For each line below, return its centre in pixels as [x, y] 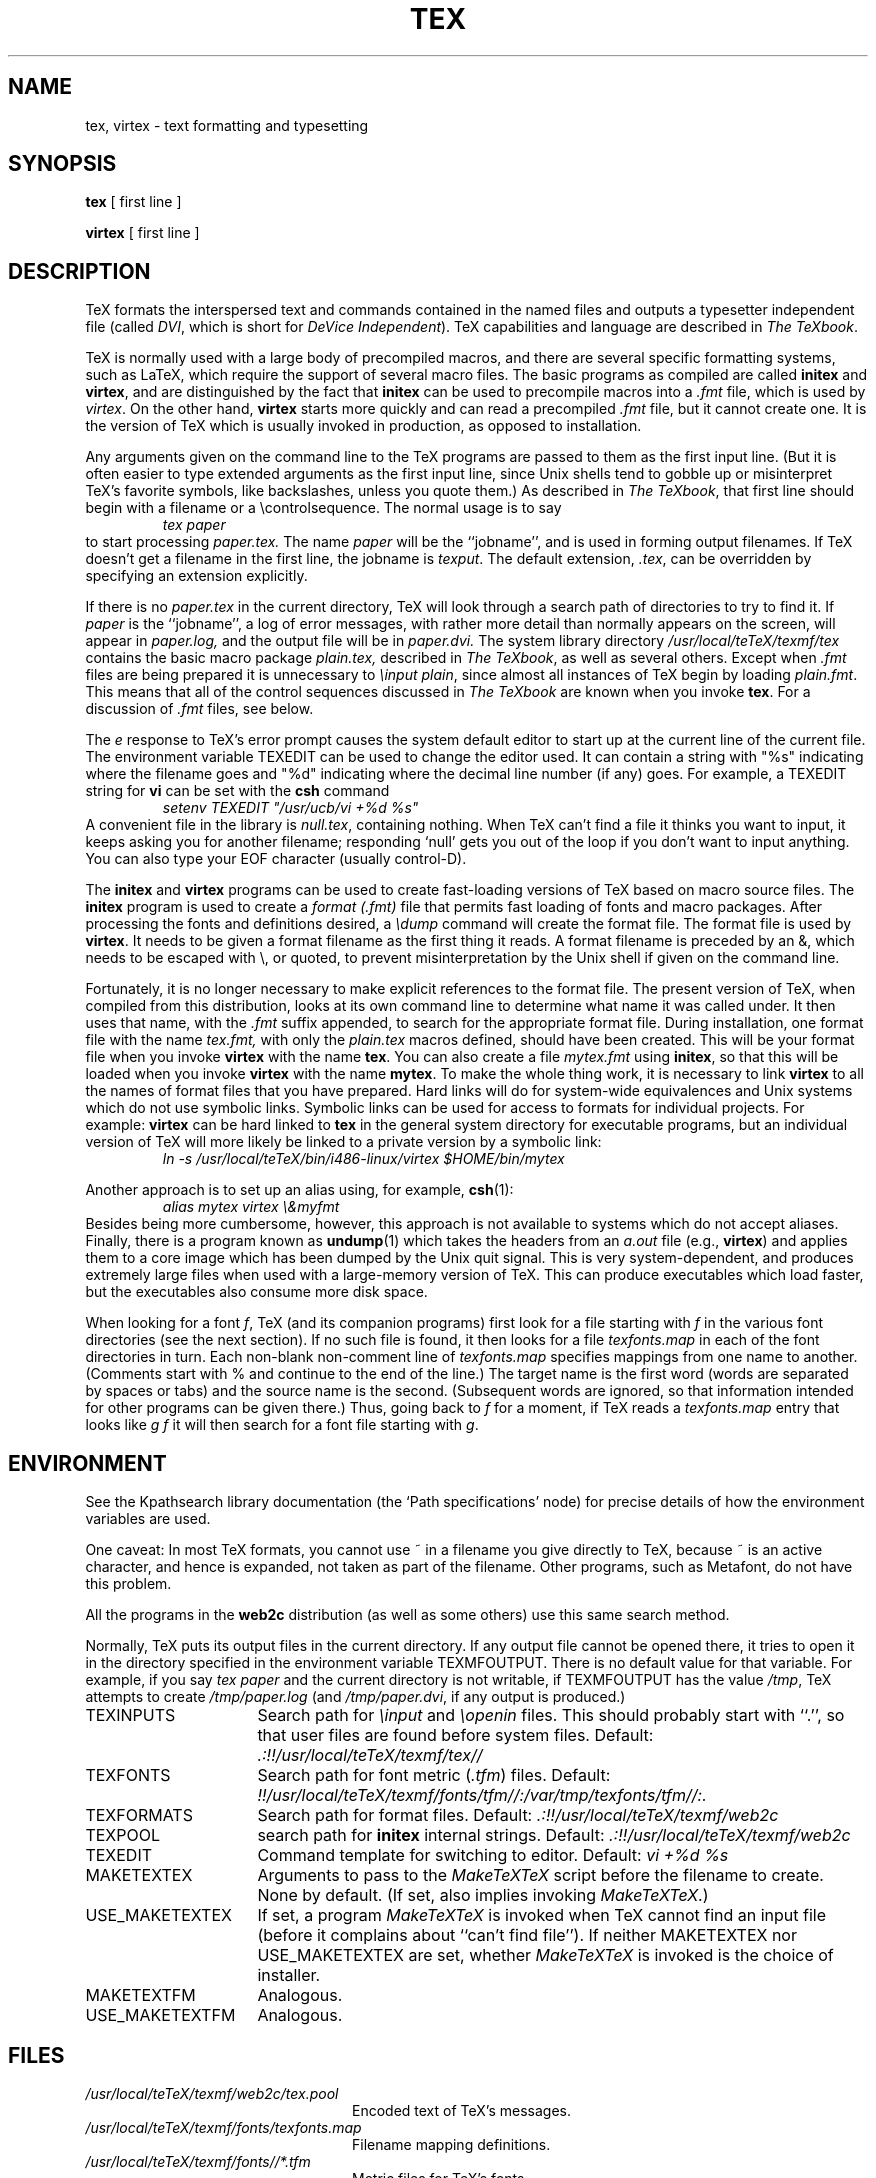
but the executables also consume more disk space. [256, 1292]
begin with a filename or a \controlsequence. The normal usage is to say [323, 508]
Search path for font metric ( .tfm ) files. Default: [434, 1775]
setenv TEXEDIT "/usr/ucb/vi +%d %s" [290, 808]
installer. [289, 1975]
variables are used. [148, 1519]
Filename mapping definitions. [451, 2144]
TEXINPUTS [130, 1715]
